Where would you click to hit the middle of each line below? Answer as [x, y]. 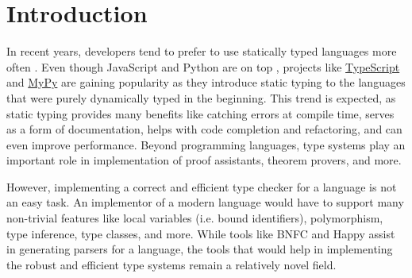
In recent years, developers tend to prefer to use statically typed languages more [202, 51]
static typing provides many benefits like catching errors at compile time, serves [200, 113]
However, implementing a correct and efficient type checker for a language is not [202, 186]
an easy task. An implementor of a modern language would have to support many [205, 202]
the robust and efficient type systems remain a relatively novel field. [171, 264]
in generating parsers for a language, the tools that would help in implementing [200, 249]
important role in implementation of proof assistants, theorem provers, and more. [204, 160]
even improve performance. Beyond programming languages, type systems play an [206, 144]
